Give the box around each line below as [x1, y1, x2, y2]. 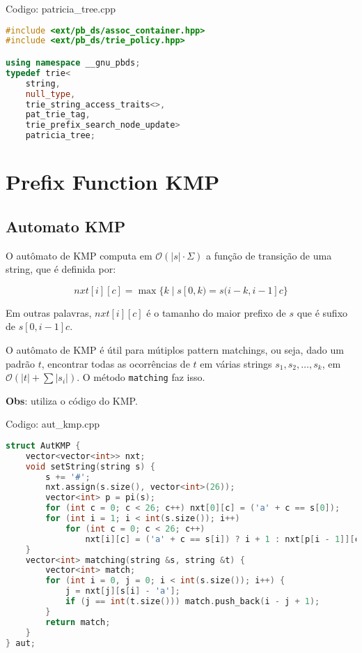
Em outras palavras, [6, 305, 92, 320]
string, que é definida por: [6, 262, 116, 276]
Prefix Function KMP [6, 167, 220, 196]
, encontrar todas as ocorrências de [41, 356, 190, 370]
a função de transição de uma [206, 248, 332, 262]
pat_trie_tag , [25, 110, 90, 120]
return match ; [45, 617, 111, 627]
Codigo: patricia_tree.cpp [6, 1, 116, 15]
